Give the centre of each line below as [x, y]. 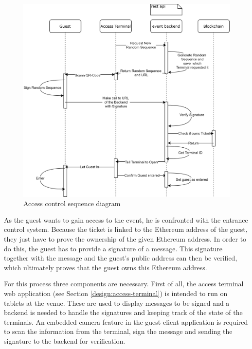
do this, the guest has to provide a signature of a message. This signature [113, 248]
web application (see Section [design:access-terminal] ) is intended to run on [116, 293]
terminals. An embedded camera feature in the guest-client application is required [126, 322]
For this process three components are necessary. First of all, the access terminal [124, 284]
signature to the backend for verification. [65, 340]
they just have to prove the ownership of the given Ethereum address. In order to [125, 239]
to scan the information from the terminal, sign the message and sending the [118, 331]
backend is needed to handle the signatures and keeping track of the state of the [123, 312]
